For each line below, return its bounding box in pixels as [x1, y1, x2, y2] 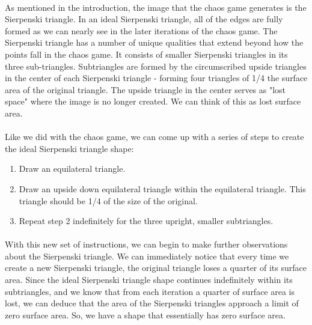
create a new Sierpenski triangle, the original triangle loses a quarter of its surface [5, 261, 307, 274]
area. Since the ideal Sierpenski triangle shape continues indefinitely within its [5, 273, 293, 286]
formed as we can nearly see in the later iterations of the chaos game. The [5, 24, 278, 37]
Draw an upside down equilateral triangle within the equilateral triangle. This [19, 182, 306, 195]
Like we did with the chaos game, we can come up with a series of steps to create [5, 130, 304, 143]
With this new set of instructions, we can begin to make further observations [5, 238, 288, 251]
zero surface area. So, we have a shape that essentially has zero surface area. [5, 308, 286, 321]
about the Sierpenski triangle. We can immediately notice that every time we [5, 249, 289, 262]
